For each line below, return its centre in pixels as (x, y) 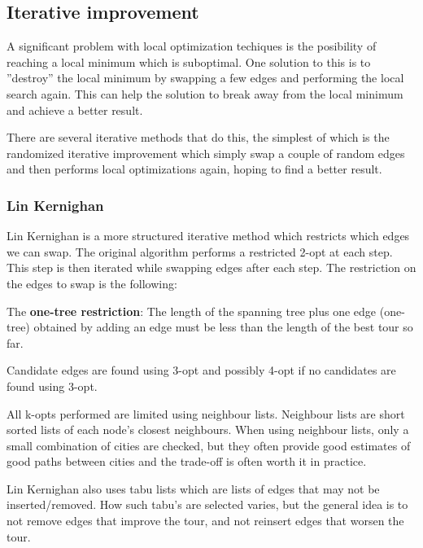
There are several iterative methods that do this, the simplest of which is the (198, 137)
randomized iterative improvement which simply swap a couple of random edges (206, 153)
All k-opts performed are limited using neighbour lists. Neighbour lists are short (206, 413)
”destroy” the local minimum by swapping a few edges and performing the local (205, 78)
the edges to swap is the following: (92, 283)
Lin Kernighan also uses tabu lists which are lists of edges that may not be (193, 488)
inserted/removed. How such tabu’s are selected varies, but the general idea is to (207, 504)
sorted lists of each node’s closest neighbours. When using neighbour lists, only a (208, 430)
